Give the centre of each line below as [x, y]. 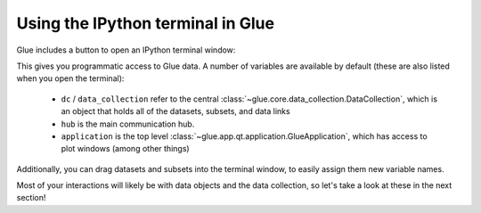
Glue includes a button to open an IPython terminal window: [126, 50]
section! [31, 198]
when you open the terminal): [70, 78]
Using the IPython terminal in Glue [146, 23]
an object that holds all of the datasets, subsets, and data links [175, 111]
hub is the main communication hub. [128, 124]
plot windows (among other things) [126, 149]
